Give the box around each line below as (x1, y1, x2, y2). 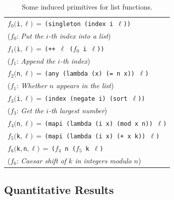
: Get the (17, 105, 44, 115)
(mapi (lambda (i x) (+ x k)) (44, 132, 146, 140)
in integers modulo (74, 155, 132, 165)
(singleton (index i (44, 20, 113, 28)
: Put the (17, 30, 44, 41)
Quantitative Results (4, 182, 114, 197)
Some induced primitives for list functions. (22, 2, 152, 12)
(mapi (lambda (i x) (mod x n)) (44, 120, 153, 127)
